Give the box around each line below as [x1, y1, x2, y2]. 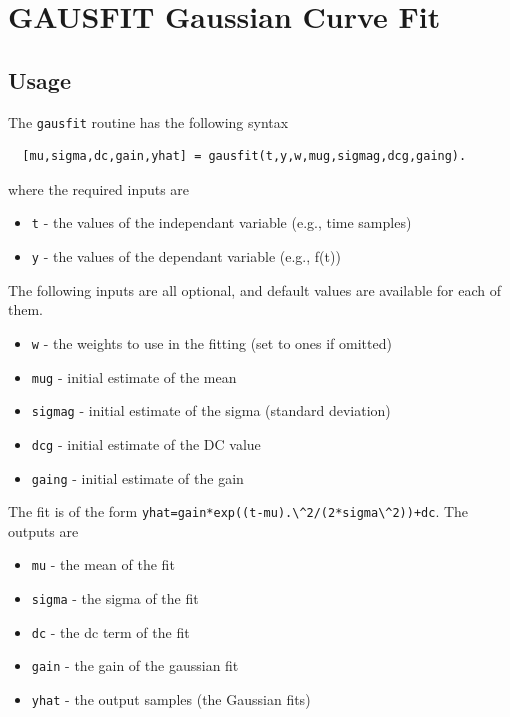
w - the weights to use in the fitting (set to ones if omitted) [31, 332, 392, 353]
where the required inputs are [8, 178, 190, 199]
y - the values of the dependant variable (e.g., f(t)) [31, 246, 341, 267]
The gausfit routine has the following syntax [8, 111, 289, 132]
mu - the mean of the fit [31, 554, 175, 575]
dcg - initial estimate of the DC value [31, 433, 261, 454]
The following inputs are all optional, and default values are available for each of [8, 279, 502, 300]
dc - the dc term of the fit [31, 621, 190, 642]
